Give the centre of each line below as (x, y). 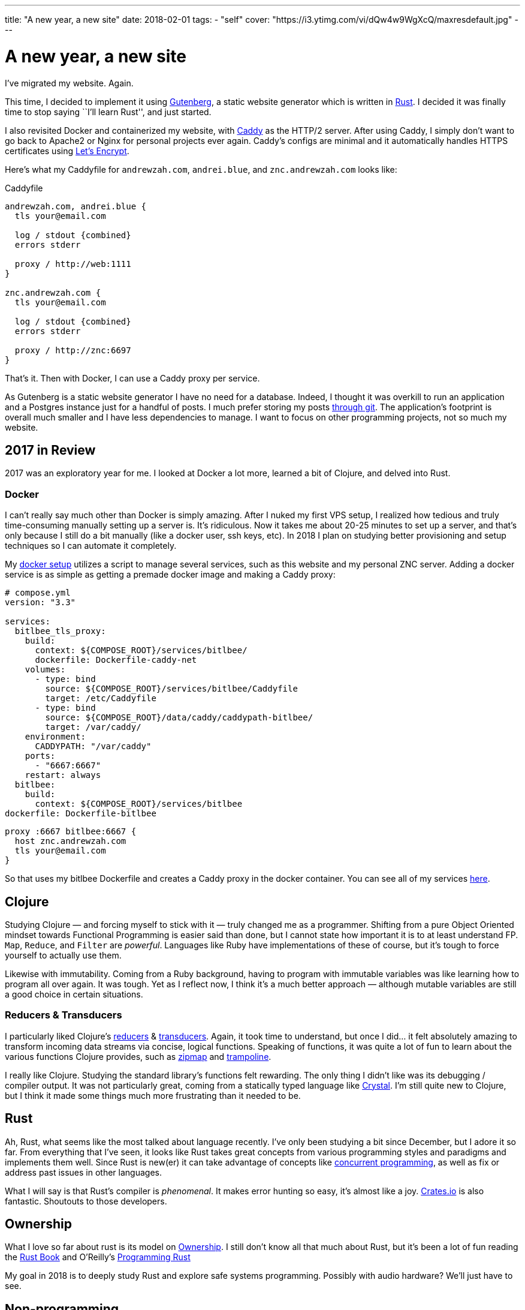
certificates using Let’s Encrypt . (67, 151)
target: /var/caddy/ (93, 727)
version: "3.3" (40, 603)
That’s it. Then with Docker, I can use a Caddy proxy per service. (132, 378)
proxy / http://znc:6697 (73, 350)
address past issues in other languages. (83, 1172)
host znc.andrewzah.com (70, 841)
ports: (40, 756)
